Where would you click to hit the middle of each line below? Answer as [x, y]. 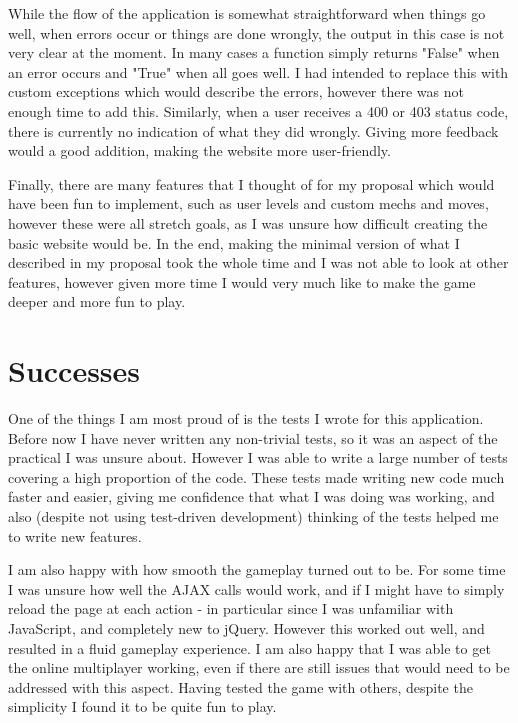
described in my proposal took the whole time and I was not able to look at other [258, 262]
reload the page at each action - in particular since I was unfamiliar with [231, 608]
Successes [74, 370]
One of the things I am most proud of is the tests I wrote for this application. [246, 418]
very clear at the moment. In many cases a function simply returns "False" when [254, 52]
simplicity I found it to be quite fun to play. [142, 706]
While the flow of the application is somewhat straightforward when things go [247, 13]
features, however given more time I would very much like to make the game [242, 281]
